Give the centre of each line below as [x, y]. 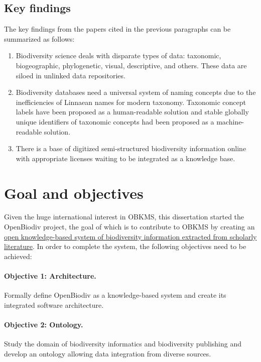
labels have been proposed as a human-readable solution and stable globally [132, 112]
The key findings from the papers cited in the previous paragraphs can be [117, 29]
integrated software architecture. [54, 305]
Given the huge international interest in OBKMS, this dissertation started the [124, 217]
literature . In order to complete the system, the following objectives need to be [125, 246]
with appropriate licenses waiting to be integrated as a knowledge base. [125, 158]
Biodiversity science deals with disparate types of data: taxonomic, [118, 55]
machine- [230, 121]
